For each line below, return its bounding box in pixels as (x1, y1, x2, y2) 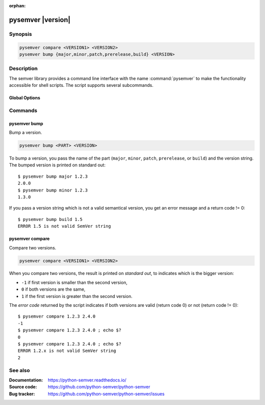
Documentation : (9, 377, 43, 383)
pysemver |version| (9, 15, 71, 24)
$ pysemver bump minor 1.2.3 (18, 187, 88, 193)
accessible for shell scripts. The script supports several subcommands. (9, 82, 154, 88)
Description (9, 65, 38, 72)
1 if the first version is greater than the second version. (21, 293, 132, 299)
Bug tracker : (9, 391, 35, 397)
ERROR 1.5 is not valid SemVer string (18, 223, 111, 229)
